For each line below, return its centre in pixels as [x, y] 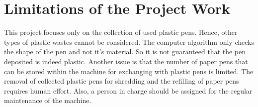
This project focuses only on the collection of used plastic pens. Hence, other [121, 32]
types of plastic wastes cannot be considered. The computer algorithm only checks [129, 42]
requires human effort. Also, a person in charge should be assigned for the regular [128, 90]
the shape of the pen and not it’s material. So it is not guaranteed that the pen [125, 52]
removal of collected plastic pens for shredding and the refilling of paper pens [122, 81]
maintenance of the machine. [48, 100]
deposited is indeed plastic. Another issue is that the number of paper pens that [126, 61]
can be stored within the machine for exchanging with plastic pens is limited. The [129, 71]
